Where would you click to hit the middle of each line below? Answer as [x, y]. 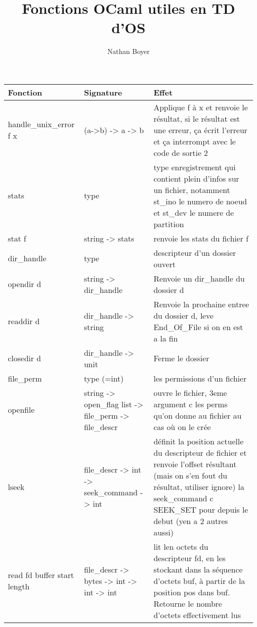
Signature [103, 92]
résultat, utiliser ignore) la [199, 486]
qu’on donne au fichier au [197, 415]
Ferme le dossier [181, 358]
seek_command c [183, 498]
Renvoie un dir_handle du [199, 278]
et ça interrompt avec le [194, 141]
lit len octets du [181, 546]
